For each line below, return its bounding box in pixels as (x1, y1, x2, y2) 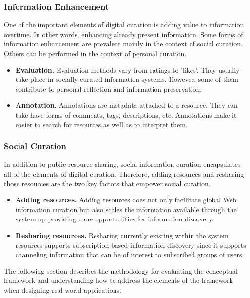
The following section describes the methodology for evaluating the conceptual (4, 265, 238, 276)
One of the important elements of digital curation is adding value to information (4, 20, 244, 30)
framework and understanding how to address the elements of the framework (4, 275, 233, 285)
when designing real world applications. (4, 284, 121, 295)
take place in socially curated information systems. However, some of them (15, 74, 238, 84)
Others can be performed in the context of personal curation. (4, 48, 187, 58)
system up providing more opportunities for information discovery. (15, 214, 214, 224)
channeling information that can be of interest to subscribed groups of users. (15, 249, 244, 259)
